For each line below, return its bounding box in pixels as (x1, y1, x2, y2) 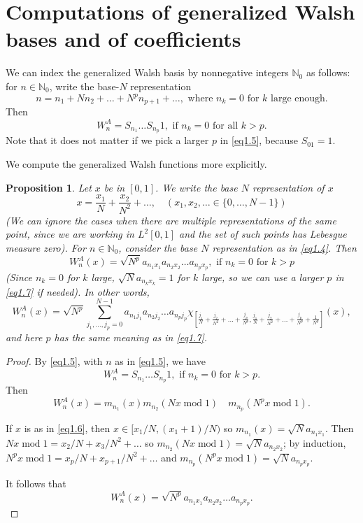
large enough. (271, 94, 328, 103)
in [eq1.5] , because (220, 133, 298, 148)
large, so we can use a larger (201, 269, 324, 284)
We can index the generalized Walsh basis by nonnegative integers (6, 65, 289, 80)
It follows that (6, 475, 66, 490)
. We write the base (155, 180, 238, 194)
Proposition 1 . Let (6, 180, 92, 194)
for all (212, 120, 239, 131)
